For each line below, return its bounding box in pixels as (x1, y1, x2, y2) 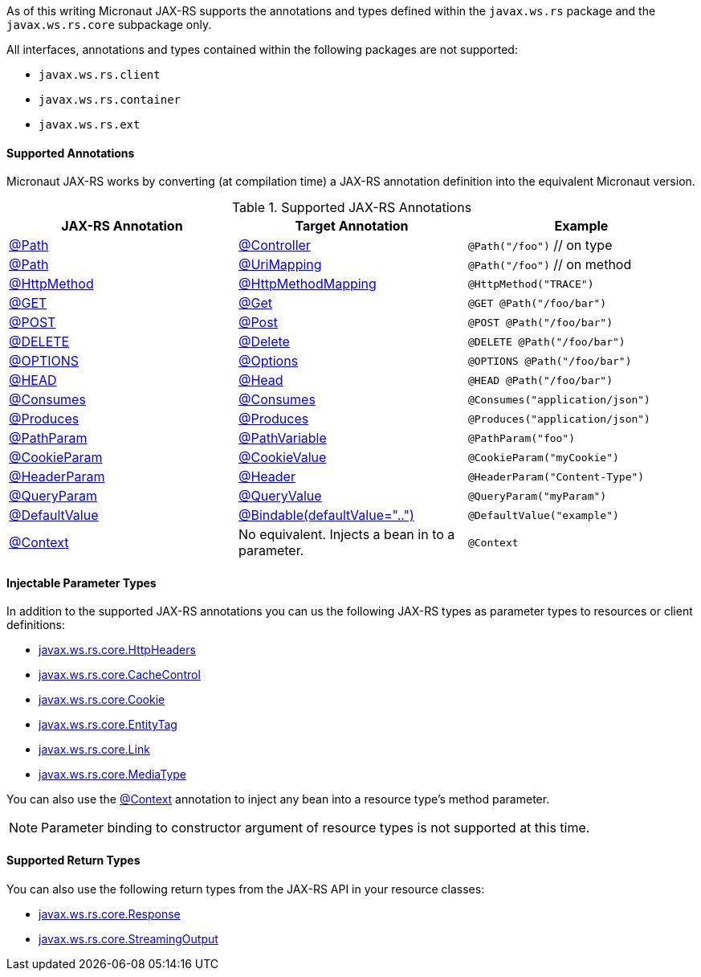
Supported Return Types (6, 853, 141, 868)
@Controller (238, 237, 311, 254)
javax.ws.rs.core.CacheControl (39, 668, 201, 682)
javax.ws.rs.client (39, 68, 161, 81)
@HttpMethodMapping (238, 276, 377, 292)
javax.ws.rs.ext (39, 118, 141, 131)
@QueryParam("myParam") (467, 489, 607, 502)
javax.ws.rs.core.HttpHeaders (39, 643, 196, 657)
